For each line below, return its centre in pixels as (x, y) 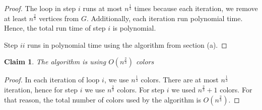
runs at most (103, 8)
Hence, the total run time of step (55, 28)
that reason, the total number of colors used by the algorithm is (103, 99)
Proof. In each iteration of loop (52, 80)
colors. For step (141, 89)
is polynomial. (134, 28)
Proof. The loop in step (40, 8)
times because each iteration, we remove (196, 8)
